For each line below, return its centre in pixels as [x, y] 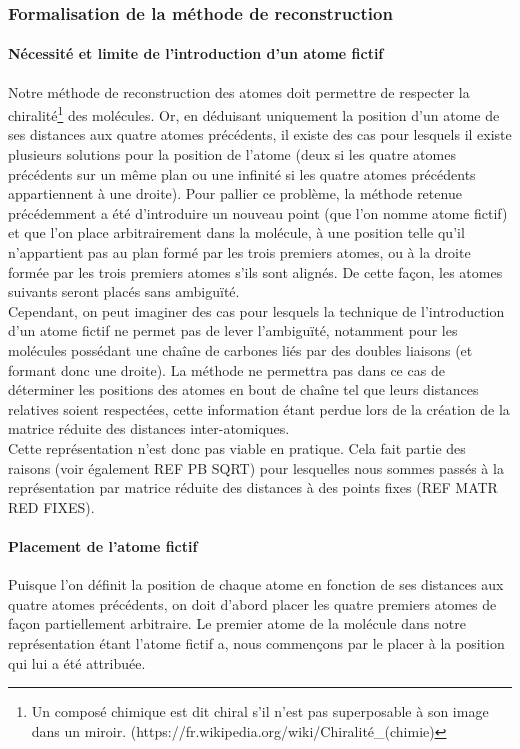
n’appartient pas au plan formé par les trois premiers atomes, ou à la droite [239, 252]
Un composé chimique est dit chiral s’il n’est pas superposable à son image [260, 711]
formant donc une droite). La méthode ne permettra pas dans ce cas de [226, 369]
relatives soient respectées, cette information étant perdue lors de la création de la [259, 408]
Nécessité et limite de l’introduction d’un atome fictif [196, 53]
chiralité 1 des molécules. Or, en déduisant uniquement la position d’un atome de [254, 113]
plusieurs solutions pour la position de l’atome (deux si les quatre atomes [232, 154]
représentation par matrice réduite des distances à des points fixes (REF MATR [253, 487]
